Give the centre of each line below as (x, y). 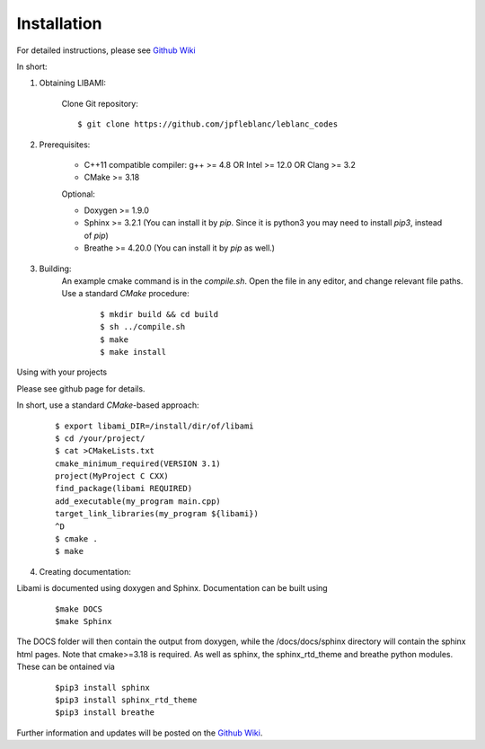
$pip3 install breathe (105, 713)
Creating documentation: (85, 571)
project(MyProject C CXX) (112, 476)
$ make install (133, 352)
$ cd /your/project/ (100, 438)
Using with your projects (62, 372)
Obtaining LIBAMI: (73, 83)
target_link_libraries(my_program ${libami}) (157, 514)
